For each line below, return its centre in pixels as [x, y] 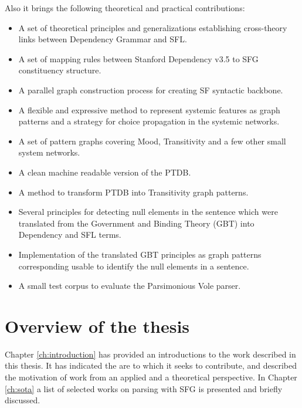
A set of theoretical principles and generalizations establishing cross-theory [153, 27]
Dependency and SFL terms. [70, 235]
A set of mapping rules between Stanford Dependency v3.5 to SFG [138, 58]
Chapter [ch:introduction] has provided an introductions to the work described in [150, 354]
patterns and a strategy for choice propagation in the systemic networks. [149, 121]
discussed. [23, 400]
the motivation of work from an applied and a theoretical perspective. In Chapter [151, 377]
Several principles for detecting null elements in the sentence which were [148, 212]
